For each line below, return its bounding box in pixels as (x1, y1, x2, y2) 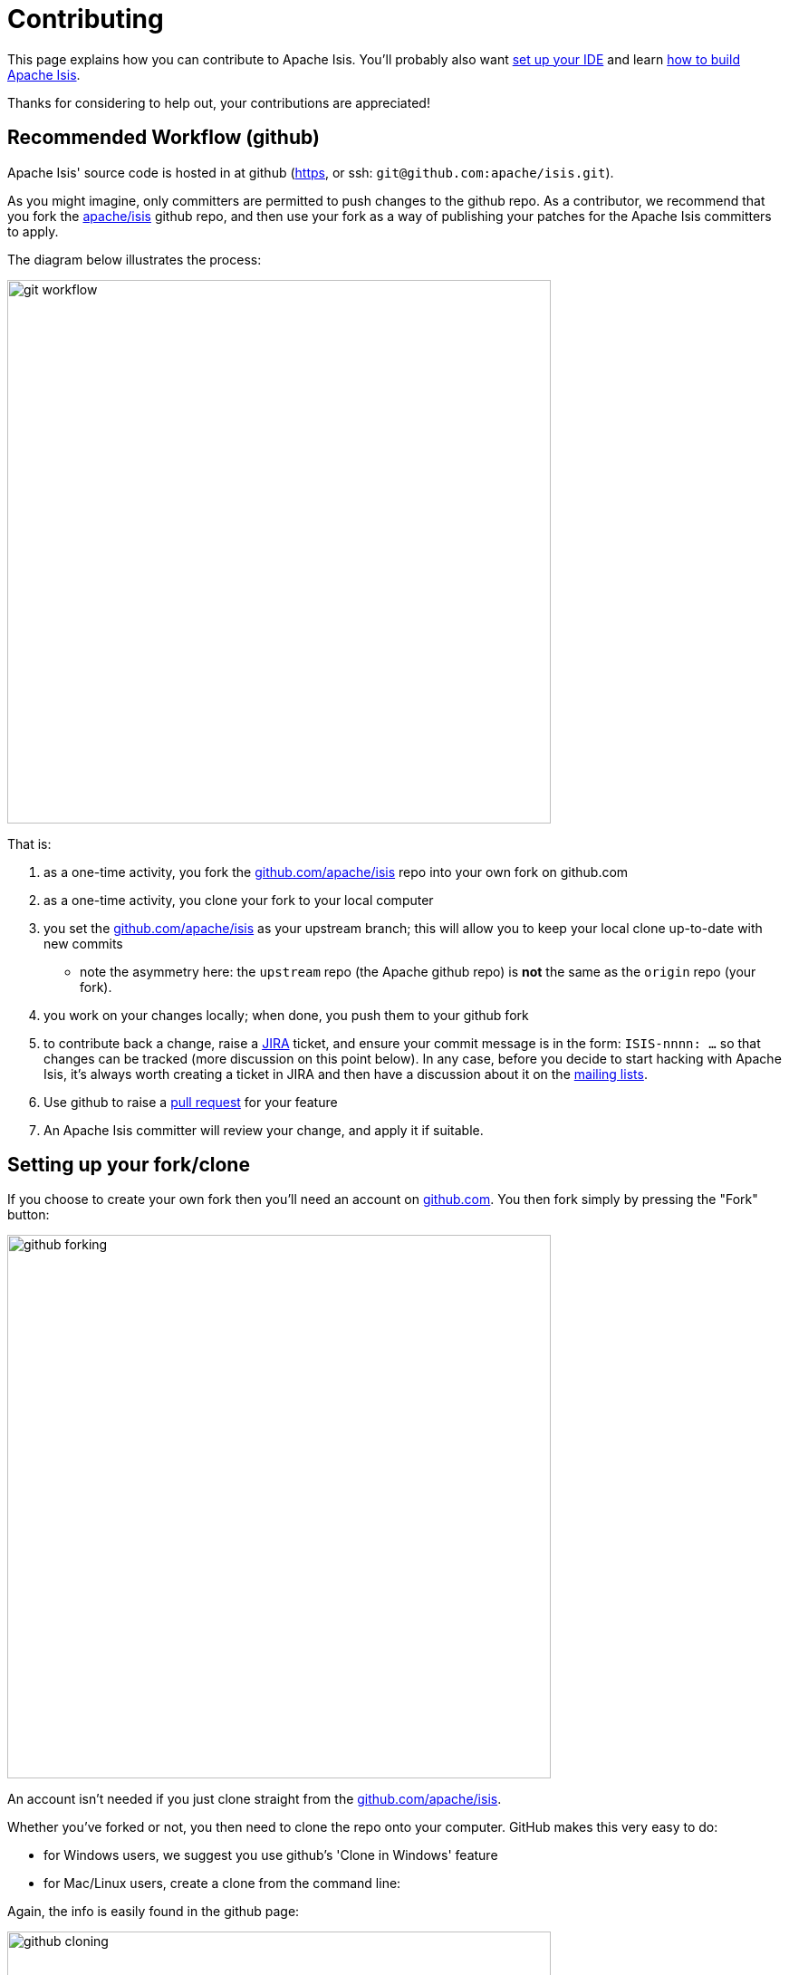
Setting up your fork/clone (7, 1153, 250, 1177)
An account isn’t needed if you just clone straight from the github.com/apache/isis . (7, 1791, 502, 1807)
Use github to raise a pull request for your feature (43, 1093, 338, 1110)
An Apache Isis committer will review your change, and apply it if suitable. (43, 1122, 484, 1138)
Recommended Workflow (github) (7, 126, 320, 149)
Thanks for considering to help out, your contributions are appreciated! (7, 94, 430, 111)
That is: (7, 835, 52, 852)
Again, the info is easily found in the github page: (7, 1903, 300, 1920)
